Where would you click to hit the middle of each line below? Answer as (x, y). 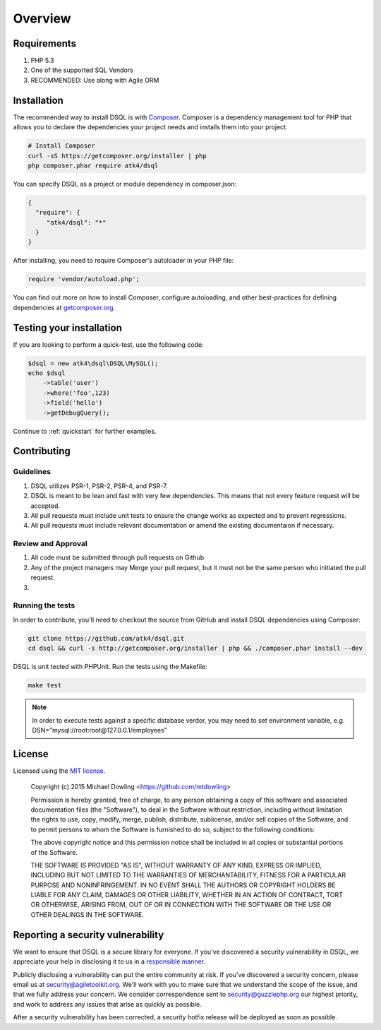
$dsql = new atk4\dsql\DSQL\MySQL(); (93, 363)
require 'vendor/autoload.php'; (84, 279)
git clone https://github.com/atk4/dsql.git (106, 638)
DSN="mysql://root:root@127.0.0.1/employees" (99, 730)
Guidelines (32, 472)
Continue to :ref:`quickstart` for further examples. (85, 431)
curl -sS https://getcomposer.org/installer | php (117, 156)
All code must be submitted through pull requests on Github (117, 557)
